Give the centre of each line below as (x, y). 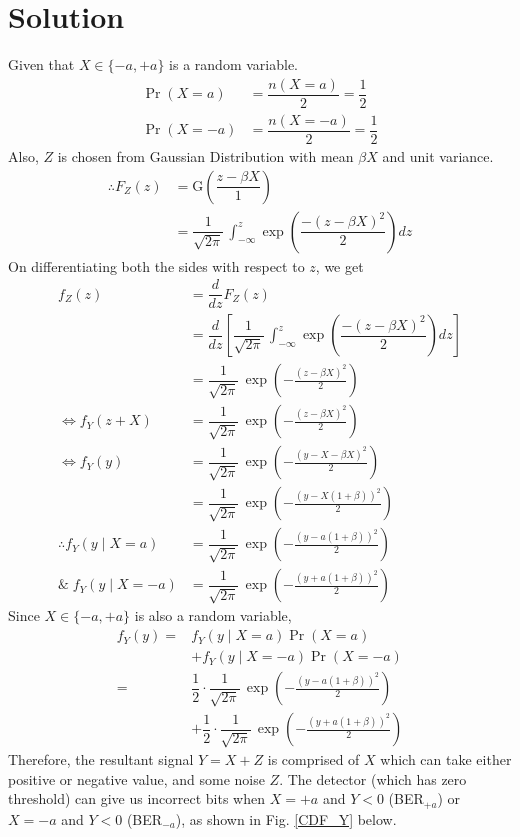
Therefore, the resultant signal (101, 759)
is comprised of (313, 759)
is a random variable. (233, 64)
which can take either (446, 759)
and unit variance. (438, 155)
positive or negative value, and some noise (136, 778)
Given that (41, 64)
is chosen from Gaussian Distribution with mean (205, 155)
